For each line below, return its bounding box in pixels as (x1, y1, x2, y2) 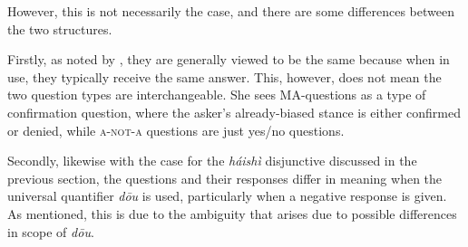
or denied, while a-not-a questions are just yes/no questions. (7, 120, 345, 139)
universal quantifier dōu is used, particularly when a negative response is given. (7, 186, 447, 205)
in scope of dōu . (7, 222, 94, 241)
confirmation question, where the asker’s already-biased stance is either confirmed (7, 102, 462, 121)
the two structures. (7, 19, 112, 38)
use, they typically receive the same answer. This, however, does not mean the (7, 67, 442, 86)
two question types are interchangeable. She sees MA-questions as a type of (7, 85, 426, 104)
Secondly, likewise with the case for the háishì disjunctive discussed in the (7, 151, 417, 170)
